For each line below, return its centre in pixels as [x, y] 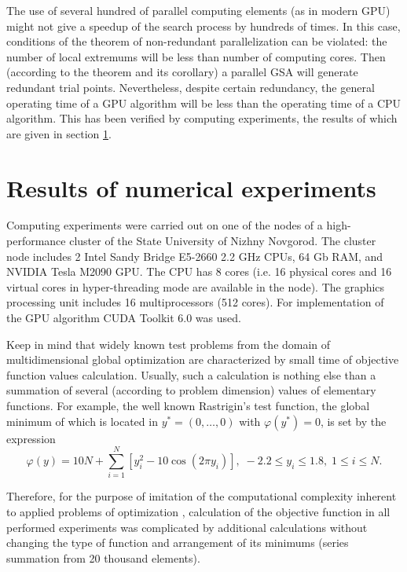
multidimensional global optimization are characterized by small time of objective [203, 359]
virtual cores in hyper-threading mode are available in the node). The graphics [196, 286]
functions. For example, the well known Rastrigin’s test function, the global [188, 405]
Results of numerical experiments [191, 187]
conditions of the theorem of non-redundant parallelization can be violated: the [197, 41]
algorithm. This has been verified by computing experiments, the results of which [202, 118]
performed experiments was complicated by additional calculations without [187, 527]
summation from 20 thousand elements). [103, 557]
